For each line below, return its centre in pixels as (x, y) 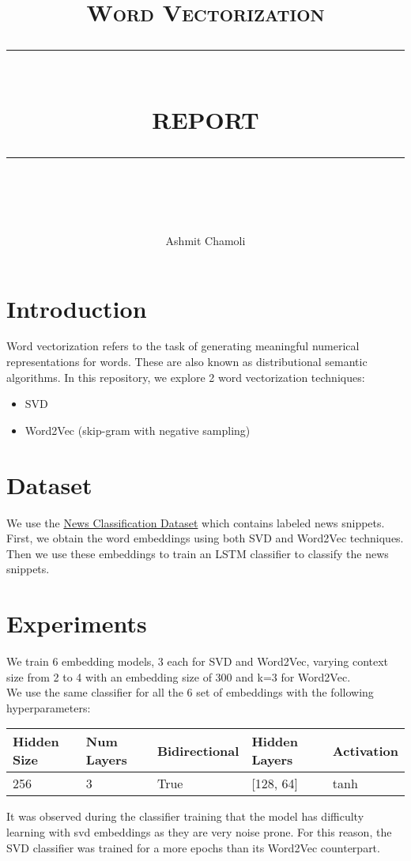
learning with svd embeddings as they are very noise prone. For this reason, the (199, 832)
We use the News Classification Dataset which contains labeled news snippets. (196, 522)
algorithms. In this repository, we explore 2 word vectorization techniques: (186, 377)
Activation (365, 750)
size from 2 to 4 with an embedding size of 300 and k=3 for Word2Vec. (179, 676)
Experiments (77, 623)
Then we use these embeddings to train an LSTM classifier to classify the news (198, 553)
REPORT (205, 119)
